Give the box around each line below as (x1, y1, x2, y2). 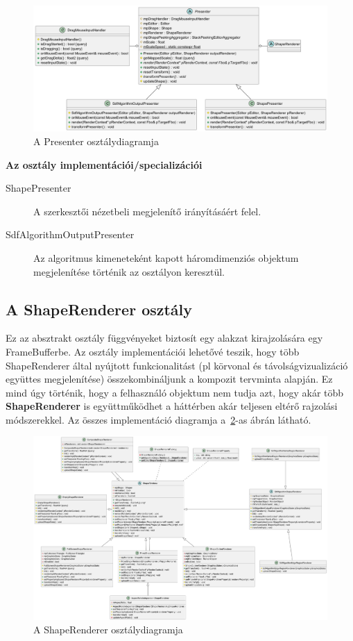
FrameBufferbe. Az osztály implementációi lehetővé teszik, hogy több (6, 344, 300, 358)
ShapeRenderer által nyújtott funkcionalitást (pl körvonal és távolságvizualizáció (6, 358, 348, 372)
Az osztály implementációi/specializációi (6, 157, 203, 172)
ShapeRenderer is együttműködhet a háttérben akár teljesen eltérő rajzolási (6, 399, 338, 413)
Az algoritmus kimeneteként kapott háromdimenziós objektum (33, 250, 299, 265)
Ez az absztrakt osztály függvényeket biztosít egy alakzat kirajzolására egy (6, 331, 323, 345)
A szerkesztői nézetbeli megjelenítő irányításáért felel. (33, 203, 261, 218)
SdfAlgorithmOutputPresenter (6, 227, 135, 242)
